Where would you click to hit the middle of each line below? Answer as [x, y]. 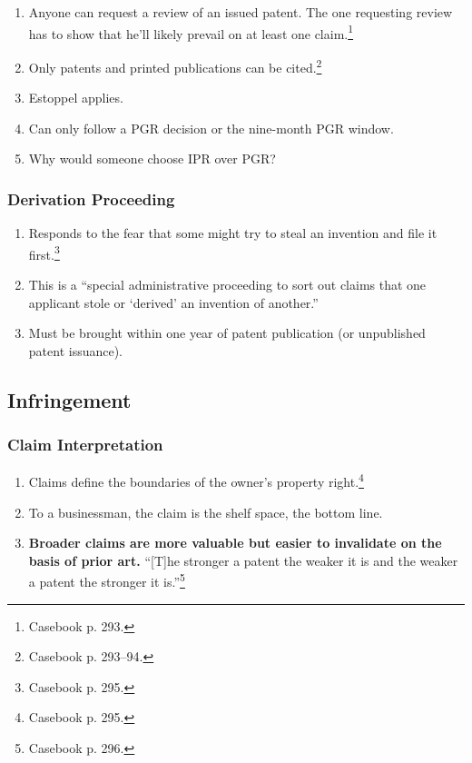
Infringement [69, 399]
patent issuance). [76, 350]
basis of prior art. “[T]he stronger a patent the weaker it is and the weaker [243, 560]
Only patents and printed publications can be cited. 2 [175, 65]
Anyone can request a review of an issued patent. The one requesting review [241, 12]
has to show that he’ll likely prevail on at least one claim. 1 [191, 32]
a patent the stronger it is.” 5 [107, 580]
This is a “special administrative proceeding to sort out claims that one [227, 284]
